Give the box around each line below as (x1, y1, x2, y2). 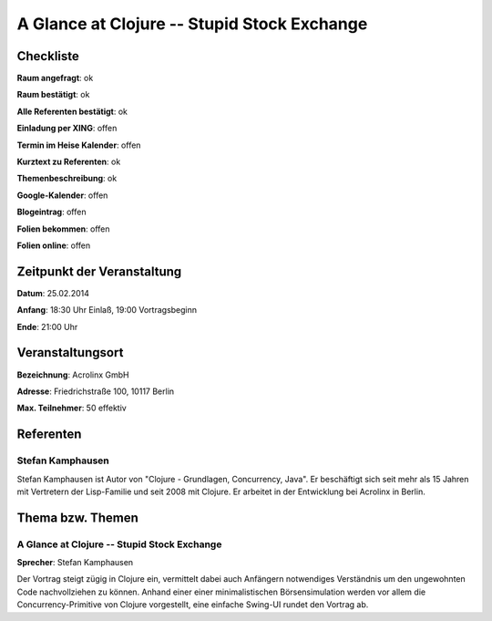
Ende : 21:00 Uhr (16, 321, 78, 332)
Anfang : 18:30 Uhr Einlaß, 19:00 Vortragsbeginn (16, 305, 198, 316)
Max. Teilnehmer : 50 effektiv (16, 402, 127, 414)
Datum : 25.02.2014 (16, 287, 90, 298)
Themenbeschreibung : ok (16, 173, 118, 184)
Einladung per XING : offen (16, 123, 118, 134)
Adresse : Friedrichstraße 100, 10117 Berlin (16, 386, 175, 397)
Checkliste (16, 48, 79, 64)
